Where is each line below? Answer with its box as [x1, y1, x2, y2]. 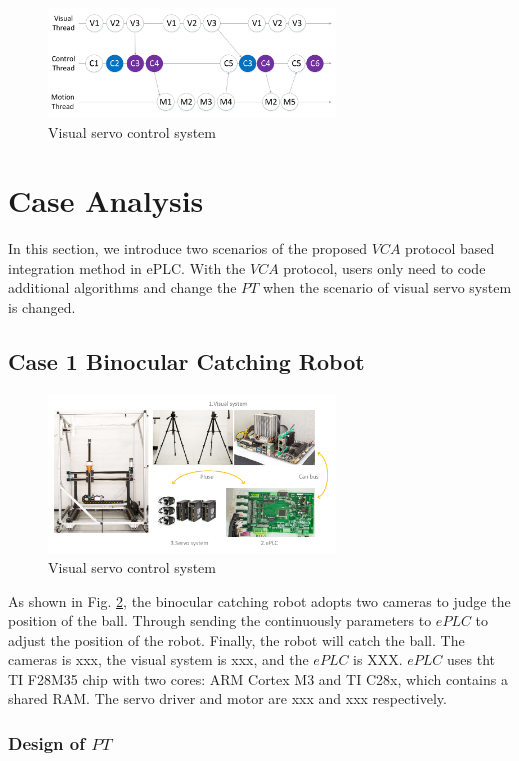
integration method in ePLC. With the [8, 257, 246, 278]
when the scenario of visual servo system [262, 277, 512, 298]
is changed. [8, 297, 76, 318]
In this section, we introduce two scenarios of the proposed [8, 238, 368, 259]
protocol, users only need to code [283, 257, 486, 278]
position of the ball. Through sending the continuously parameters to [8, 610, 432, 631]
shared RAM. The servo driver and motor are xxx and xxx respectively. [8, 688, 447, 709]
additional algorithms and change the [8, 277, 237, 298]
